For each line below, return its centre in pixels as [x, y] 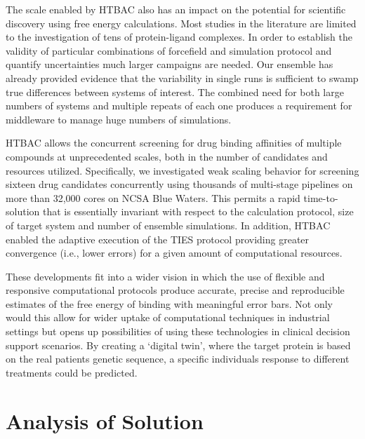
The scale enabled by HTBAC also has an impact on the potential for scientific [176, 9]
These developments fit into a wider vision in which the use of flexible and [165, 276]
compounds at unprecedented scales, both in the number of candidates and [167, 156]
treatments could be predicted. [72, 372]
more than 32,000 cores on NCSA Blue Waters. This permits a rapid [153, 197]
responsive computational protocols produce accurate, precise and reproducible [175, 290]
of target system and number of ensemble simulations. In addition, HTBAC [168, 225]
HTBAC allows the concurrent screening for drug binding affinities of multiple [174, 143]
